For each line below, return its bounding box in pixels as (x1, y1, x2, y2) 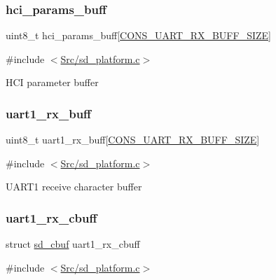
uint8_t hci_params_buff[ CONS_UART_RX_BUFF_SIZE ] (6, 28, 271, 43)
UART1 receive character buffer (6, 179, 142, 194)
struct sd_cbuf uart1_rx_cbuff (6, 237, 140, 251)
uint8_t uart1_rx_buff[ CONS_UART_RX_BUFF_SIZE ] (6, 132, 260, 147)
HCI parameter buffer (6, 75, 99, 90)
